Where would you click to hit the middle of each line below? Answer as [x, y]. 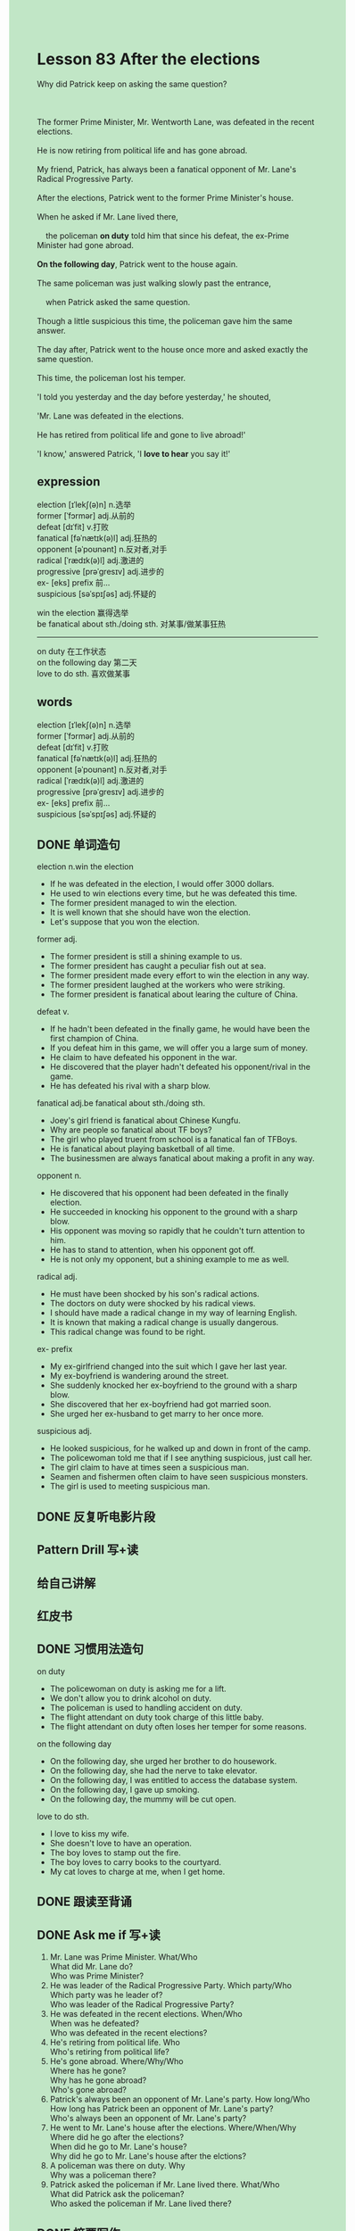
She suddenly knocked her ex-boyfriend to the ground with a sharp [173, 1385]
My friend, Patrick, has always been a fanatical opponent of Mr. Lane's [167, 169]
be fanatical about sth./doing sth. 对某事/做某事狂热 [132, 624]
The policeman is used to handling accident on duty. [146, 1707]
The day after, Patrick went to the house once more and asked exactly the [173, 349]
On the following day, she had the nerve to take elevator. [153, 1771]
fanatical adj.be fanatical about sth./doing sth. [121, 1103]
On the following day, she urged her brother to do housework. [163, 1761]
